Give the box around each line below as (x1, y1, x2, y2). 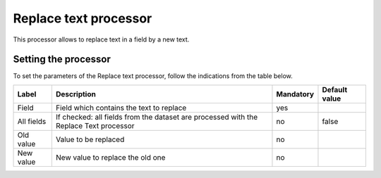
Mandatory (276, 89, 314, 98)
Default (322, 84, 348, 94)
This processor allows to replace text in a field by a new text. (13, 35, 190, 44)
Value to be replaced (55, 134, 125, 144)
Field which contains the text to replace (55, 103, 187, 113)
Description (55, 89, 97, 98)
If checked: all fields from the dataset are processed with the (55, 112, 258, 122)
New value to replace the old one (55, 152, 166, 162)
